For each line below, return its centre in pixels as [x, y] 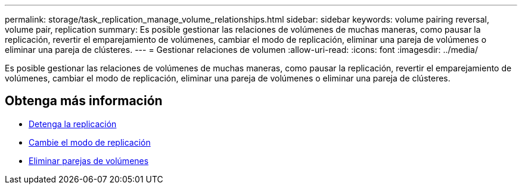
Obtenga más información [84, 101]
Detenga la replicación [73, 124]
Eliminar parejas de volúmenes [89, 160]
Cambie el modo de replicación [90, 142]
